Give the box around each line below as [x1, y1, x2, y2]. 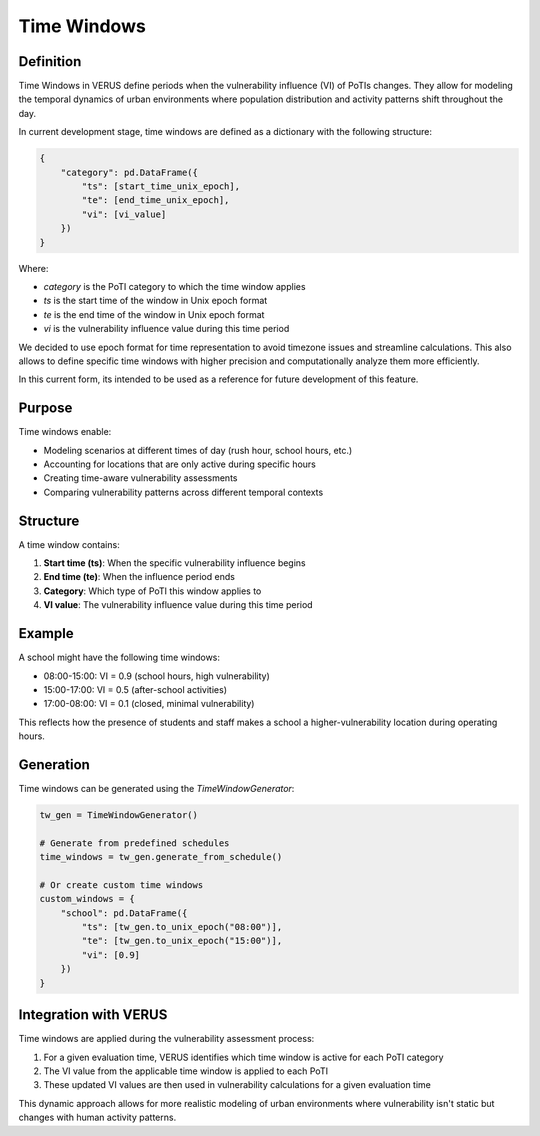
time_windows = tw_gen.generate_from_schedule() [39, 851, 283, 863]
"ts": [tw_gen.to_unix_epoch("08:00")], [81, 921, 283, 933]
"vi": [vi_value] [81, 208, 167, 220]
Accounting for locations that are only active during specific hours [43, 458, 317, 470]
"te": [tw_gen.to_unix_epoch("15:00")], [81, 935, 283, 947]
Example [18, 625, 74, 642]
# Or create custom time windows [39, 879, 204, 890]
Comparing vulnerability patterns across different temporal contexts [43, 486, 324, 498]
